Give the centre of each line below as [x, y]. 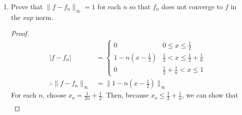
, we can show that [210, 95]
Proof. [20, 33]
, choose [54, 95]
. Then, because [125, 95]
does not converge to [192, 6]
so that [140, 6]
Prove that [27, 6]
